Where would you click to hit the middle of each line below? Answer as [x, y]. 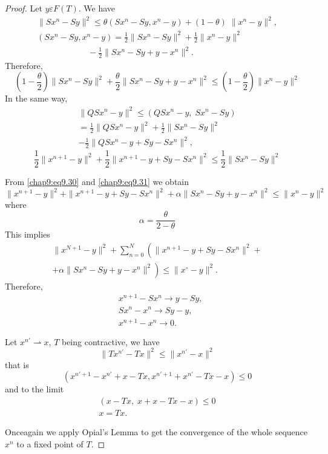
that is [17, 364]
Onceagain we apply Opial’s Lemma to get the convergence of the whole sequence [156, 432]
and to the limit [34, 389]
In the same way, [36, 98]
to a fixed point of [50, 443]
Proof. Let [24, 8]
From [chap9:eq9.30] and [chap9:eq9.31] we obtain [97, 182]
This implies [28, 234]
